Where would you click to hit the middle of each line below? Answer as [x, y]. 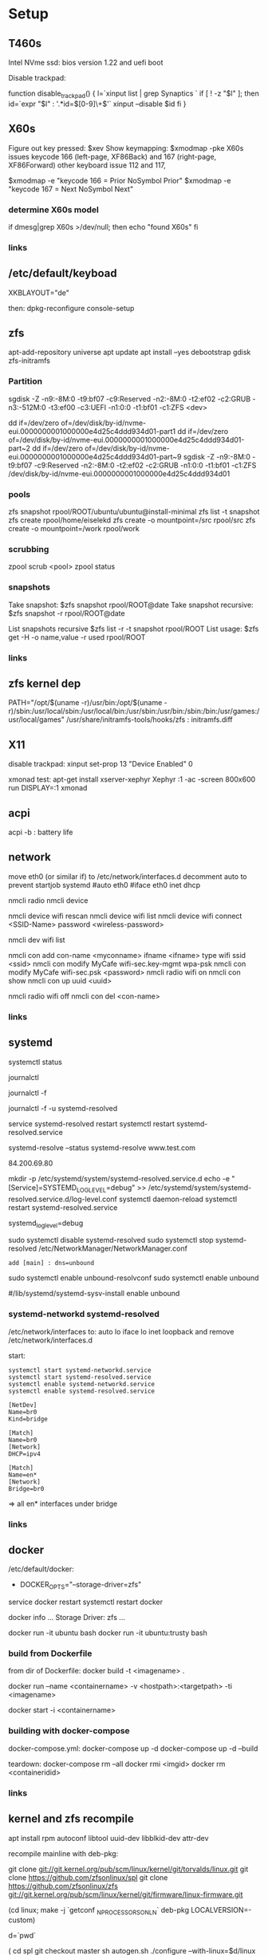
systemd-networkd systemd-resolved [84, 1315]
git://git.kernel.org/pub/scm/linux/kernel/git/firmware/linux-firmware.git [126, 1894]
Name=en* [23, 1475]
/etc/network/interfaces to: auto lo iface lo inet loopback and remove [121, 1331]
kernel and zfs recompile [71, 1819]
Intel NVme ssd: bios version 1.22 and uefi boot [86, 62]
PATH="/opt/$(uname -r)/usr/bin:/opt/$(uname [85, 703]
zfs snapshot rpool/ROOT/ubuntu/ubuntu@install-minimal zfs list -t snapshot [134, 512]
